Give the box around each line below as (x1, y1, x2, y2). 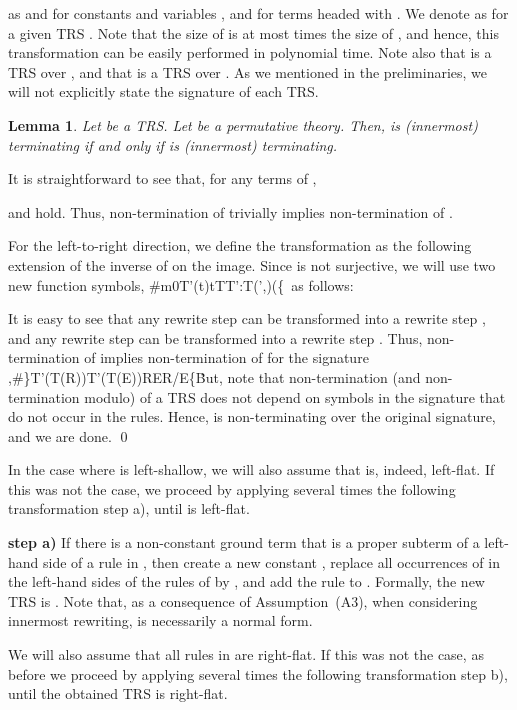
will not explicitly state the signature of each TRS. (8, 81, 319, 102)
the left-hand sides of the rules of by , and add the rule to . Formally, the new (8, 571, 485, 592)
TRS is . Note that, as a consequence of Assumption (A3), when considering (8, 590, 478, 611)
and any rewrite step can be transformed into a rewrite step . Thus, (8, 327, 423, 348)
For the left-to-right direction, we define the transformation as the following (8, 235, 472, 256)
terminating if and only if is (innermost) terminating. (8, 134, 338, 155)
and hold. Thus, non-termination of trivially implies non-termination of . (8, 201, 453, 222)
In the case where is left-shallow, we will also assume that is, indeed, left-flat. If (8, 459, 495, 480)
